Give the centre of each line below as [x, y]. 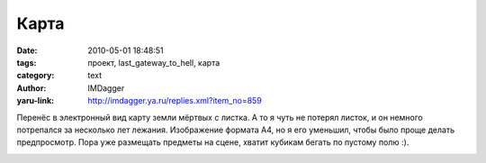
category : [36, 76]
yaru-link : [35, 101]
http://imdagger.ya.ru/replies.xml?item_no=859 [175, 101]
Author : [31, 88]
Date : [27, 50]
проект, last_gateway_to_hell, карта [154, 62]
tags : [27, 62]
